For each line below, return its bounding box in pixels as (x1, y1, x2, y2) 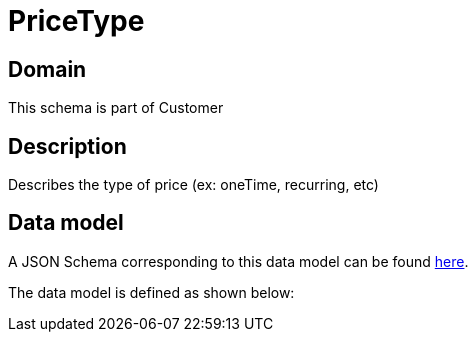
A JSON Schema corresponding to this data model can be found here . (8, 252, 469, 270)
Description (8, 133, 127, 159)
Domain (8, 56, 87, 82)
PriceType (8, 4, 145, 38)
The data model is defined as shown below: (8, 283, 295, 301)
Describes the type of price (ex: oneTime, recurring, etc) (8, 176, 379, 194)
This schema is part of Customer (8, 99, 224, 117)
